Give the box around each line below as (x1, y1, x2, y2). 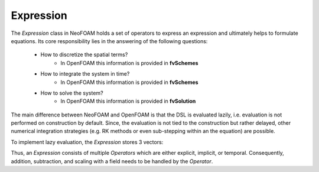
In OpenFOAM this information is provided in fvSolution (60, 98, 196, 105)
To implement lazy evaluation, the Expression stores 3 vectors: (11, 138, 164, 145)
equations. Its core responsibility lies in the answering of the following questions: (11, 37, 208, 44)
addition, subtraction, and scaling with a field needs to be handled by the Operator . (11, 157, 213, 165)
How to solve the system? (40, 89, 103, 96)
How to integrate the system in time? (40, 70, 130, 77)
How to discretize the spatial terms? (40, 51, 128, 59)
